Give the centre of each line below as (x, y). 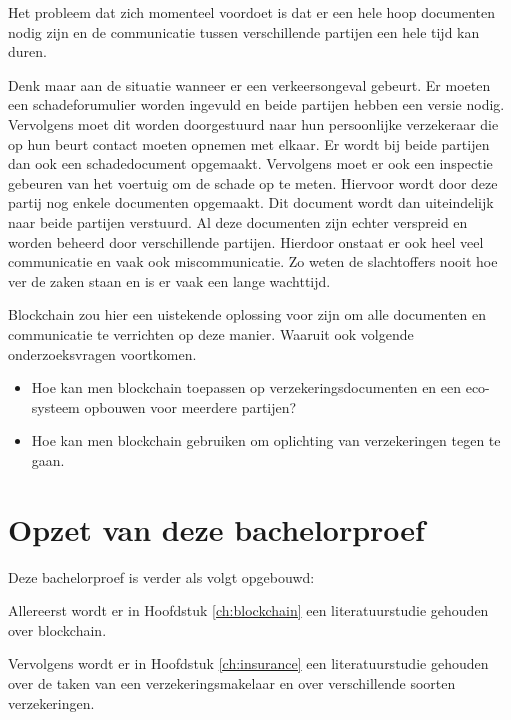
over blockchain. (57, 629)
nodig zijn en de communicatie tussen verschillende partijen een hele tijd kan (244, 31)
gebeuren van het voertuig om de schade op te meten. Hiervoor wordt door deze (253, 182)
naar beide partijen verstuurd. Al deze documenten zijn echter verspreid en (238, 221)
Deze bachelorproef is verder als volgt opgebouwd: (161, 576)
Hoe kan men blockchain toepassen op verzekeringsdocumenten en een (246, 387)
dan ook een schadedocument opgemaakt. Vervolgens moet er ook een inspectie (250, 163)
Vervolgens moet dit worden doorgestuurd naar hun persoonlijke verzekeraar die (253, 123)
